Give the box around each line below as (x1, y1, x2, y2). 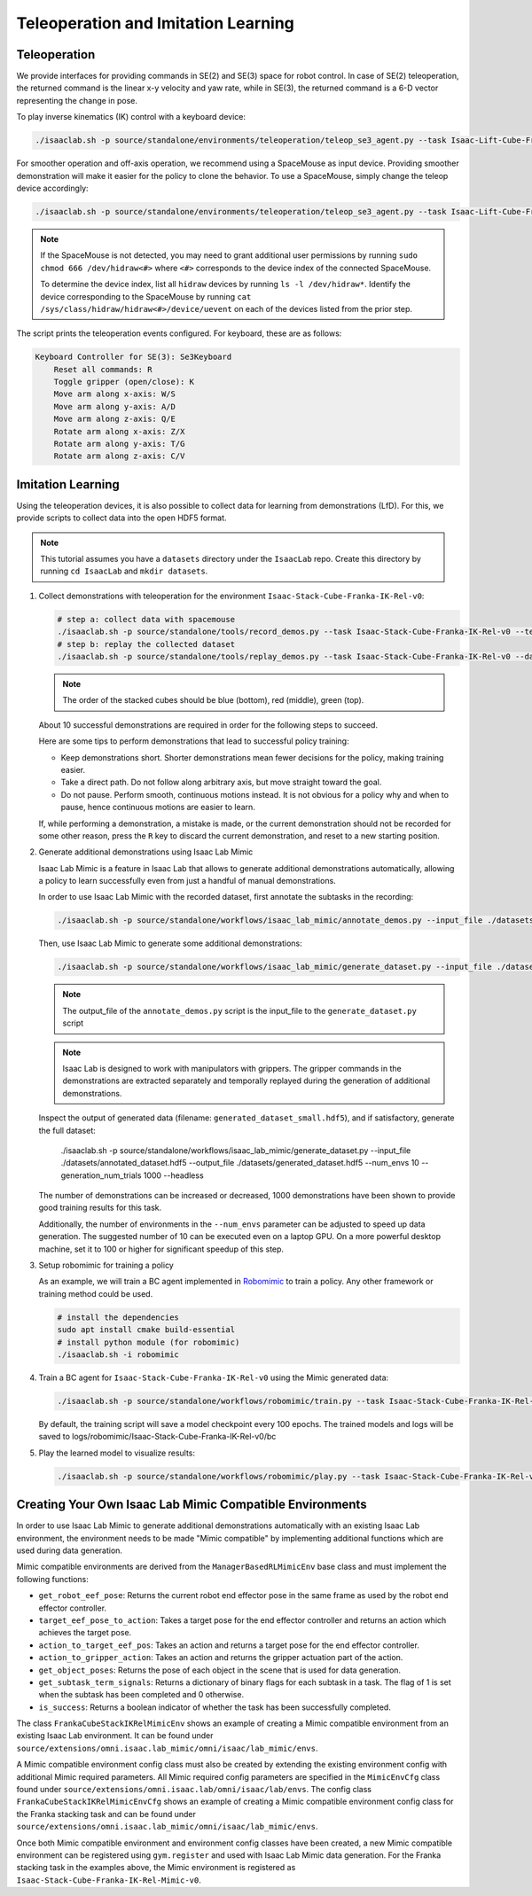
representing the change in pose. (16, 95, 137, 105)
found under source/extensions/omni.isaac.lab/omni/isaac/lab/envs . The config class (16, 1784, 372, 1795)
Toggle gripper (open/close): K (53, 377, 195, 387)
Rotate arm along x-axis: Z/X (53, 426, 185, 436)
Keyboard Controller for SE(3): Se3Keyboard (35, 352, 232, 363)
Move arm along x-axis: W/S (53, 389, 176, 399)
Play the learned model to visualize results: (38, 1447, 195, 1458)
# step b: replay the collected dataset (57, 639, 235, 649)
